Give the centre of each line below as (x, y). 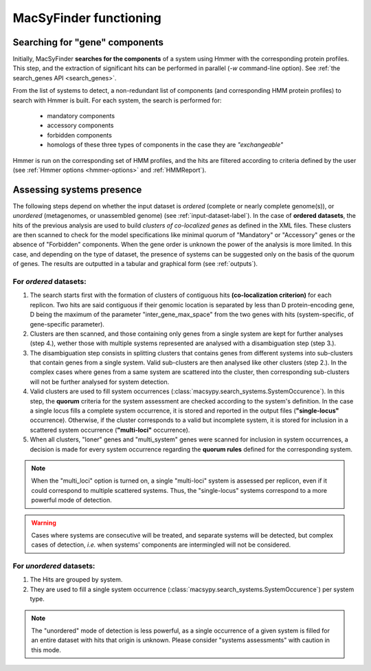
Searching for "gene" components (88, 42)
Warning (44, 522)
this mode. (46, 650)
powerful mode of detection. (72, 500)
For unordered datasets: (54, 566)
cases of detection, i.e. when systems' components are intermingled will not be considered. (161, 545)
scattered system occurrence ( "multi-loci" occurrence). (110, 430)
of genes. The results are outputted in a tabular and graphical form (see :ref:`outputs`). (135, 264)
